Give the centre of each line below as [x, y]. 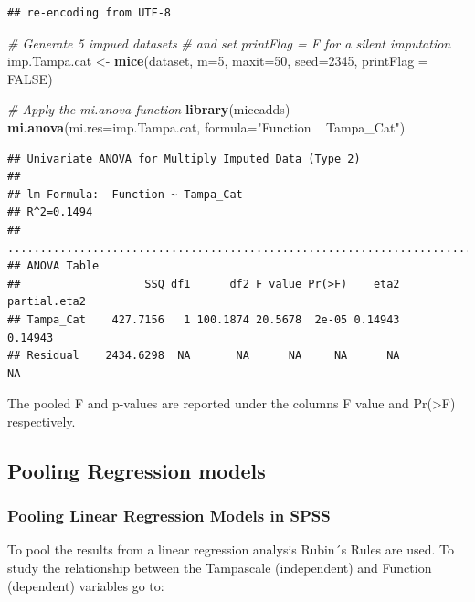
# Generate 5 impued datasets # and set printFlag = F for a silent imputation [229, 42]
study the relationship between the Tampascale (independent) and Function [220, 568]
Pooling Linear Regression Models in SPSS [169, 516]
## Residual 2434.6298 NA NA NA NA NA [204, 356]
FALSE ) [30, 78]
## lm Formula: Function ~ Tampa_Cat [125, 194]
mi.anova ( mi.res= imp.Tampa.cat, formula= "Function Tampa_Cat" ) [206, 127]
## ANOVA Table [53, 266]
